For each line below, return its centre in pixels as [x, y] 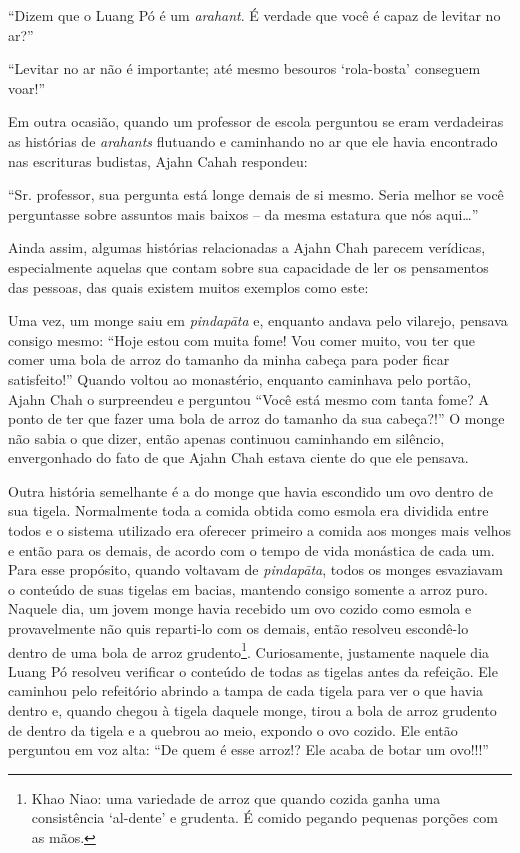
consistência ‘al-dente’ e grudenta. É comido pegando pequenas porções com [264, 817]
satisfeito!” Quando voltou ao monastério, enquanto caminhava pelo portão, [240, 378]
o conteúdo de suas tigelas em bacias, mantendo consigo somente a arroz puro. [248, 588]
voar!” [26, 87]
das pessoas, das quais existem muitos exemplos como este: [188, 286]
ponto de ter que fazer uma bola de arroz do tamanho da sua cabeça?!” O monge [256, 418]
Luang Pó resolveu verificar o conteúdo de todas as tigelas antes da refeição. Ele [253, 670]
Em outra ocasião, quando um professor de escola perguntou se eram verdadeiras [256, 121]
